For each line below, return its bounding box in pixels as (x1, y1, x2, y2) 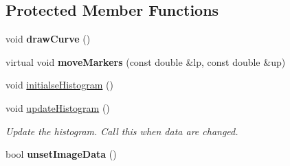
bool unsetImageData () (5, 147, 117, 161)
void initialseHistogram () (5, 78, 113, 92)
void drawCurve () (5, 32, 91, 46)
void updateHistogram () (5, 100, 110, 115)
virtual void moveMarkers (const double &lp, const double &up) (5, 54, 286, 69)
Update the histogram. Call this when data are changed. (5, 123, 238, 138)
